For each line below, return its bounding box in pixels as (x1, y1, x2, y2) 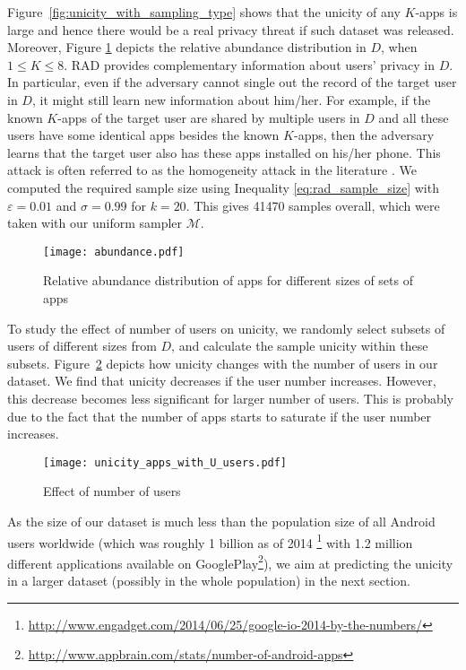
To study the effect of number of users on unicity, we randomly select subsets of (7, 318, 445, 337)
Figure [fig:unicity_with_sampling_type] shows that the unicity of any (7, 3, 401, 21)
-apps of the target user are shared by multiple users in (57, 108, 360, 126)
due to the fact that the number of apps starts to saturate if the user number (7, 406, 432, 425)
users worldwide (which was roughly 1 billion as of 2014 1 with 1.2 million (7, 530, 413, 552)
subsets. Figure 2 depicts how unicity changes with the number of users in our (7, 353, 438, 372)
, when (381, 38, 418, 57)
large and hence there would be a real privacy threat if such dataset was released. (7, 20, 454, 39)
